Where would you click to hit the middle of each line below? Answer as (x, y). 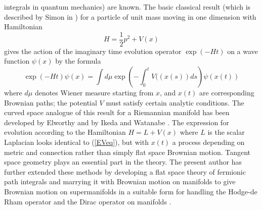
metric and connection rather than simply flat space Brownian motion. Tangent (127, 152)
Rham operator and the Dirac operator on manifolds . (88, 201)
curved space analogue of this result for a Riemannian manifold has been (117, 112)
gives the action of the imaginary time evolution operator (93, 51)
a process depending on (208, 142)
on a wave (243, 51)
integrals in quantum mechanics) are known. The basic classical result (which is (127, 7)
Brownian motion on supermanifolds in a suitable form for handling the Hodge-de (131, 191)
